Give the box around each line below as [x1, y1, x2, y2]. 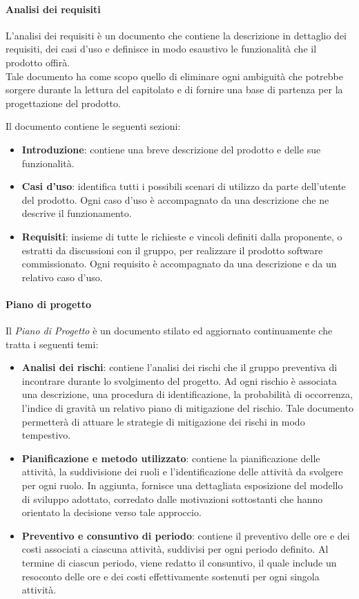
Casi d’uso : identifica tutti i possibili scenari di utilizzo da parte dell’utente [21, 179, 346, 193]
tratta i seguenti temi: [6, 336, 99, 351]
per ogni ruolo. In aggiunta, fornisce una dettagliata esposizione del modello [21, 478, 343, 493]
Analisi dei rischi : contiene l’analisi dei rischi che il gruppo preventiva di [21, 360, 338, 374]
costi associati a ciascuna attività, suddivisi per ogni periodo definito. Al [21, 542, 329, 556]
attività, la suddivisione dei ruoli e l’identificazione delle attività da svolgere [21, 464, 343, 479]
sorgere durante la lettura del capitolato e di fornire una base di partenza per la [6, 82, 343, 97]
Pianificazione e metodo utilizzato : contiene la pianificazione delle [21, 450, 320, 465]
